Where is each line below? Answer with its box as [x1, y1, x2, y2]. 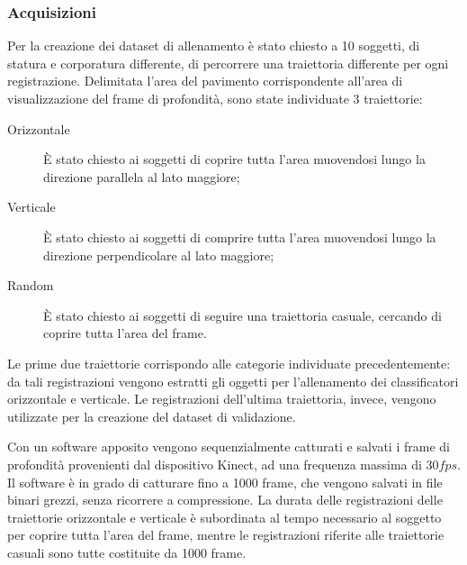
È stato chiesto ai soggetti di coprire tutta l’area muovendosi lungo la [43, 150, 426, 169]
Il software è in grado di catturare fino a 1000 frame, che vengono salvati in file [7, 472, 443, 491]
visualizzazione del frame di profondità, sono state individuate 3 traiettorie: [7, 89, 423, 107]
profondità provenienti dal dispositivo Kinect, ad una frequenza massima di [7, 454, 422, 473]
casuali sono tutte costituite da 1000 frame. [7, 542, 247, 561]
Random [7, 276, 54, 295]
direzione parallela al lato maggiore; [43, 167, 240, 186]
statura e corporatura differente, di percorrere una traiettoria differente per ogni [7, 53, 449, 72]
